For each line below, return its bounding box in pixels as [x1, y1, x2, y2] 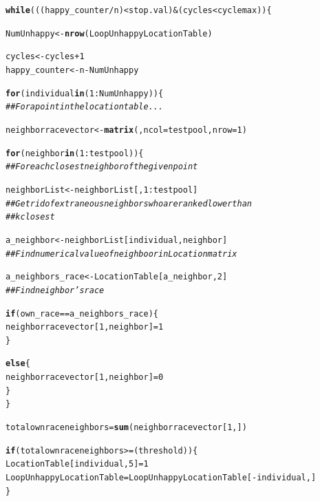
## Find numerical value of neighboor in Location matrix [6, 248, 237, 259]
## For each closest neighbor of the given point [6, 162, 198, 172]
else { [6, 359, 30, 369]
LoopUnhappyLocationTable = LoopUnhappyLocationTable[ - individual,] [6, 473, 317, 483]
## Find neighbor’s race [6, 285, 105, 295]
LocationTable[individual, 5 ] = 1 [6, 459, 149, 469]
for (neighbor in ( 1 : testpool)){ [6, 148, 144, 158]
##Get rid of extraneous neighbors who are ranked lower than [6, 198, 252, 209]
